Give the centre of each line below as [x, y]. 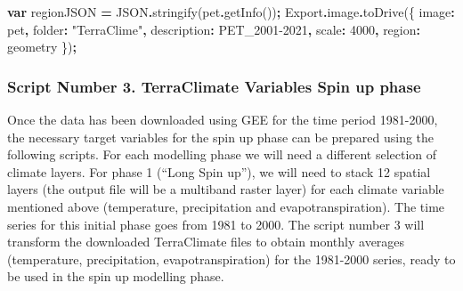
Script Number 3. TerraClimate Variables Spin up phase [214, 86]
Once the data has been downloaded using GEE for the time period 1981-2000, [223, 119]
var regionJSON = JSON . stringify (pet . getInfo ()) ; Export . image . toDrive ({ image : [231, 12]
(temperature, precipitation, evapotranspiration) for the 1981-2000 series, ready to [231, 259]
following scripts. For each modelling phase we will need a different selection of [222, 154]
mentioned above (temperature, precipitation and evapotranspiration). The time [226, 206]
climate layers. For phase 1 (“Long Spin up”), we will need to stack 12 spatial [219, 171]
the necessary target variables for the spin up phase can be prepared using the [221, 137]
